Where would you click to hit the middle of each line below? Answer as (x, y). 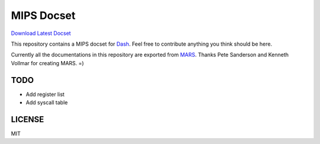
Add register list (45, 94)
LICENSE (28, 119)
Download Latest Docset (41, 33)
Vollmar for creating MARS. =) (47, 63)
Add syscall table (47, 103)
